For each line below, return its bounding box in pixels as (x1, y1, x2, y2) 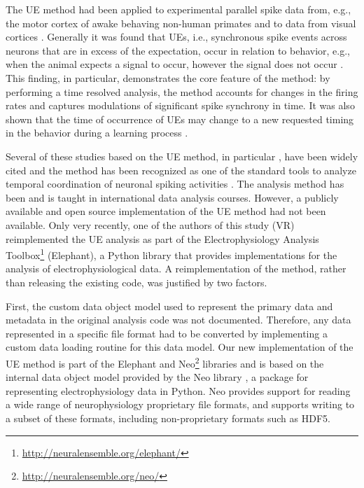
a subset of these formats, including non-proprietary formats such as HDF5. (6, 410, 330, 425)
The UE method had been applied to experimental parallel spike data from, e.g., (6, 2, 351, 16)
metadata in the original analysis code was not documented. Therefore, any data (6, 312, 351, 327)
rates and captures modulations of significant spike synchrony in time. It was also (6, 98, 355, 113)
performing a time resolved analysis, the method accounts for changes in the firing (6, 84, 358, 99)
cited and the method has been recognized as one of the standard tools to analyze (6, 162, 356, 177)
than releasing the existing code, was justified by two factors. (6, 274, 267, 289)
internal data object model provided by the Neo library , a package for (6, 370, 309, 384)
